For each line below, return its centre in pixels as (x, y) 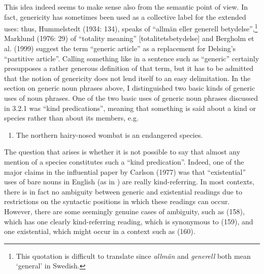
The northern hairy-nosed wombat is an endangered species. (109, 134)
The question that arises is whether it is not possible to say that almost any (122, 152)
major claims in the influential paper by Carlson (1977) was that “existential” (125, 171)
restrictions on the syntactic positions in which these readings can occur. (117, 201)
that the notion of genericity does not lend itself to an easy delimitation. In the (127, 78)
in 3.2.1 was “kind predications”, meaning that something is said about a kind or (130, 108)
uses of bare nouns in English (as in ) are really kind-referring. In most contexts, (129, 182)
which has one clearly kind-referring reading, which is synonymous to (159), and (129, 221)
